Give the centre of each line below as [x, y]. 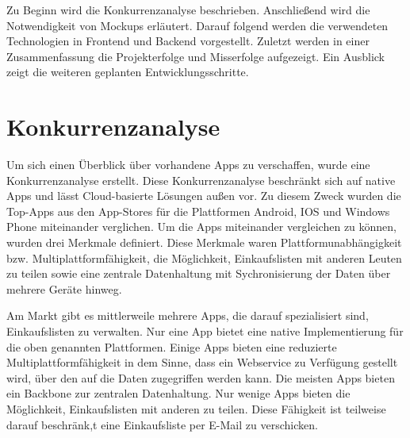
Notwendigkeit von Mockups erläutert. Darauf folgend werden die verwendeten [197, 25]
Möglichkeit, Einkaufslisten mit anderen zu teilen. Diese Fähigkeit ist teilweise [196, 409]
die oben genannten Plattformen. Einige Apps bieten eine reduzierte [172, 346]
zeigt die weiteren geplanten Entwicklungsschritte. [128, 72]
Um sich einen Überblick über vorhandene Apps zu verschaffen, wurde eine [188, 165]
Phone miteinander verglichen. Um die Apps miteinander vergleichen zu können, [201, 227]
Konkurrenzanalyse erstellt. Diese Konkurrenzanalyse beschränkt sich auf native [201, 180]
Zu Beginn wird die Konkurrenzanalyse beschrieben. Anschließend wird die [188, 10]
